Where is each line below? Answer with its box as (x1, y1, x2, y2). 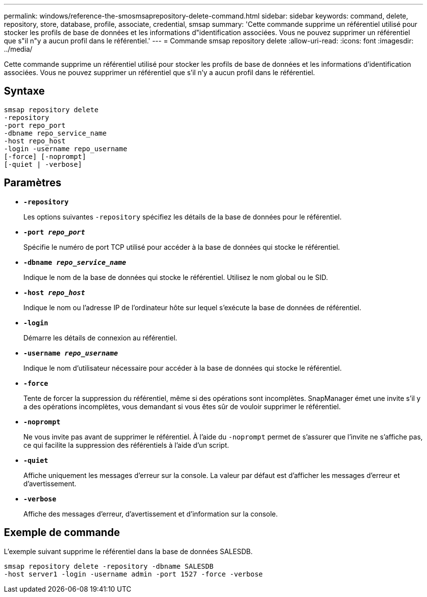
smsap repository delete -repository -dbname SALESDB (4, 562, 213, 570)
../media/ (4, 45, 33, 53)
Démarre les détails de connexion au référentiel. (23, 333, 177, 342)
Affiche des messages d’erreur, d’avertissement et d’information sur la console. (23, 509, 278, 518)
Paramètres (4, 177, 61, 189)
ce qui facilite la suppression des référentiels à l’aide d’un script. (23, 440, 229, 449)
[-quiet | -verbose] (4, 160, 82, 168)
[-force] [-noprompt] (4, 152, 86, 160)
